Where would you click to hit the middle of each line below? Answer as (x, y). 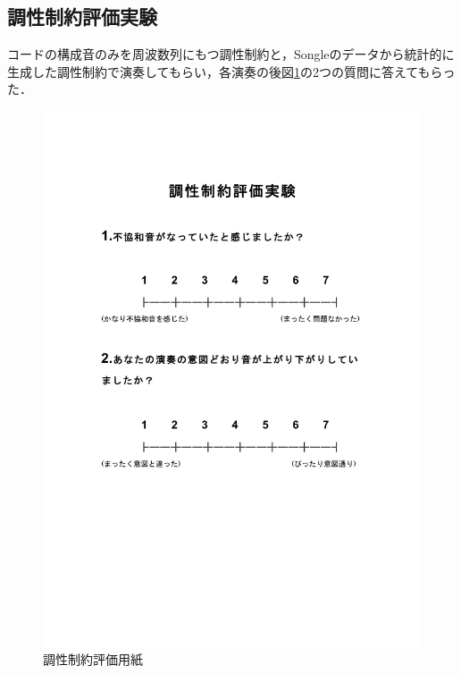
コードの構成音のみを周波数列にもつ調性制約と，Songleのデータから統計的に (231, 54)
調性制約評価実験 (82, 17)
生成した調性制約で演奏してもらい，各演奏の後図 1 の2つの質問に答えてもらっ (231, 71)
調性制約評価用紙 (93, 659)
